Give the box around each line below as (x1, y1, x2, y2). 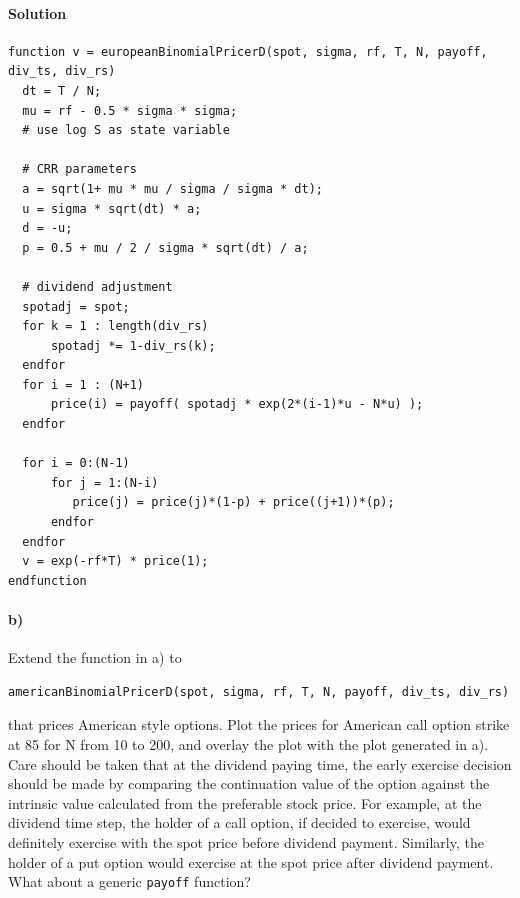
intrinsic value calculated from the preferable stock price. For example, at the (8, 792, 482, 813)
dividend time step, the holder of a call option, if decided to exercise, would (8, 812, 471, 833)
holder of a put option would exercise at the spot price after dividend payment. (8, 851, 494, 872)
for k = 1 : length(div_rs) (22, 319, 209, 334)
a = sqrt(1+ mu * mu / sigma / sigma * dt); (22, 181, 323, 196)
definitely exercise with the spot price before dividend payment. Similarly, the (8, 831, 484, 852)
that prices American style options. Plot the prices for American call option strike (8, 714, 510, 735)
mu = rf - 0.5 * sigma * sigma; (22, 103, 238, 118)
